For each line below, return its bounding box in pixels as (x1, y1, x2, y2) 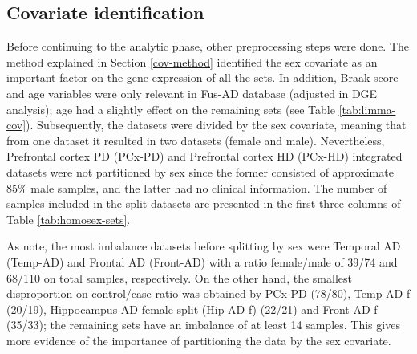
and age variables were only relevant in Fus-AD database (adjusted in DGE (6, 84, 378, 101)
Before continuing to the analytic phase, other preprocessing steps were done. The (6, 38, 410, 55)
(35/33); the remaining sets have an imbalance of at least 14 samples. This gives (6, 316, 400, 333)
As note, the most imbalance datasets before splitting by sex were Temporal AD (6, 238, 401, 254)
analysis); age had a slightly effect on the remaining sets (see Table (6, 100, 335, 117)
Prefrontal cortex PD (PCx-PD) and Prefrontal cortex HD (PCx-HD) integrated (6, 148, 403, 165)
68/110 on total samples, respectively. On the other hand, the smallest (6, 269, 352, 286)
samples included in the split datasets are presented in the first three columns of (6, 195, 401, 212)
